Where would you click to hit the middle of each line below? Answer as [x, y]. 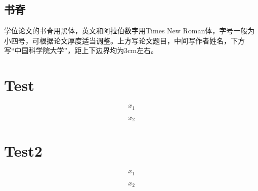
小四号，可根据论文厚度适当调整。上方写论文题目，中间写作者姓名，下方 [124, 40]
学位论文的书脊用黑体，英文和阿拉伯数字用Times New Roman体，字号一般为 [130, 31]
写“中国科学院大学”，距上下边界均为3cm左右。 [81, 50]
